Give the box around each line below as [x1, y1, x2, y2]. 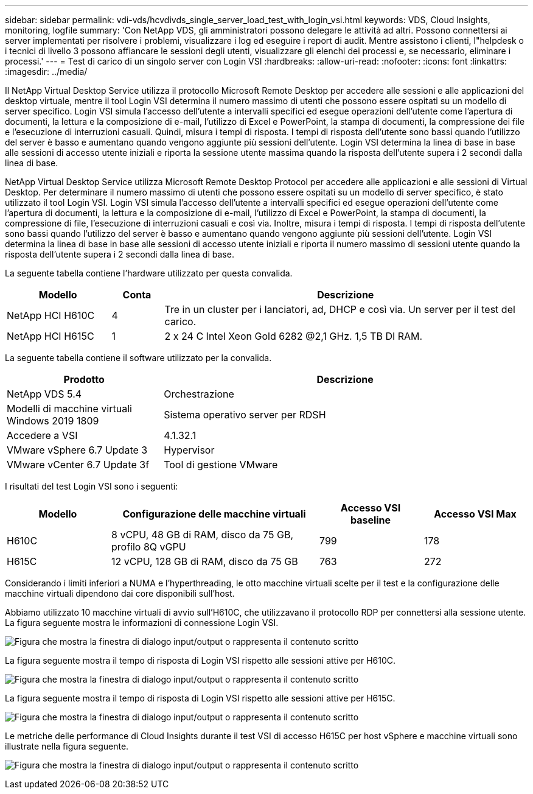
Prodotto [63, 373, 105, 385]
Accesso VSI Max [434, 508, 517, 520]
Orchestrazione [164, 388, 234, 400]
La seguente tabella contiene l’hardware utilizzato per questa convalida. [5, 268, 293, 278]
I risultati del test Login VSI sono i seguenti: [5, 481, 178, 491]
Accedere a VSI [7, 429, 78, 441]
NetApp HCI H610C [7, 309, 95, 321]
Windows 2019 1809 [7, 415, 99, 427]
